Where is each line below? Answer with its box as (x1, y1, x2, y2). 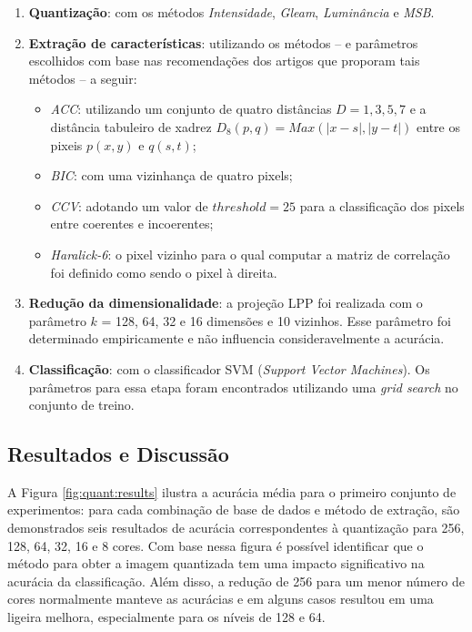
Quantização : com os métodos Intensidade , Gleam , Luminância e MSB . (28, 3, 435, 21)
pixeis (50, 135, 83, 154)
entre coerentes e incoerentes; (50, 214, 214, 233)
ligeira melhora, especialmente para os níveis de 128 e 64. (7, 607, 326, 627)
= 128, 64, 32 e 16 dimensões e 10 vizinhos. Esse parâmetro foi (101, 311, 451, 330)
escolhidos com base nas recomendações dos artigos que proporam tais (28, 51, 420, 70)
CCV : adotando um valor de (50, 196, 208, 215)
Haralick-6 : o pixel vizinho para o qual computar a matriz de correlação (50, 244, 450, 263)
